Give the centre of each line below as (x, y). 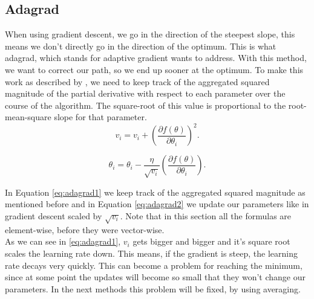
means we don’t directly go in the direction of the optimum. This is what (141, 46)
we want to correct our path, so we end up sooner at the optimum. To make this (154, 69)
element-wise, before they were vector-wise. (85, 229)
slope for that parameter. (100, 117)
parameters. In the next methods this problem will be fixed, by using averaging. (153, 288)
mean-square (28, 117)
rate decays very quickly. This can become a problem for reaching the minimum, (154, 265)
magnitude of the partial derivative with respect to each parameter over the (145, 93)
